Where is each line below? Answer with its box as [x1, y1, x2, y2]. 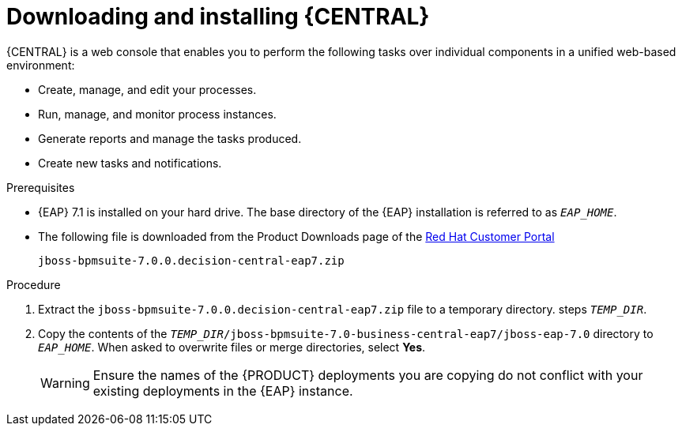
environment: [6, 58, 75, 72]
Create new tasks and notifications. [38, 156, 222, 170]
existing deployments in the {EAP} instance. [92, 382, 353, 399]
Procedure [6, 277, 61, 291]
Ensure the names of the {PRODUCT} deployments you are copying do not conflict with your [92, 366, 643, 383]
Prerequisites [6, 180, 75, 194]
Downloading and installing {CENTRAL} [6, 3, 430, 30]
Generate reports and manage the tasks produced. [38, 131, 302, 145]
